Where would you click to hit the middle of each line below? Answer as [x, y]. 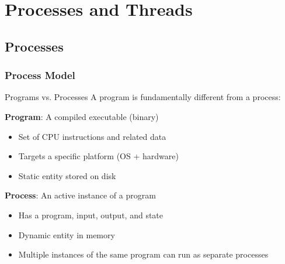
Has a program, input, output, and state [91, 215]
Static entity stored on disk [67, 175]
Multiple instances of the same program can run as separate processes [143, 254]
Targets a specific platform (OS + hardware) [98, 156]
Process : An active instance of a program [80, 195]
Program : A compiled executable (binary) [82, 116]
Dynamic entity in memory [67, 234]
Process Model [40, 75]
